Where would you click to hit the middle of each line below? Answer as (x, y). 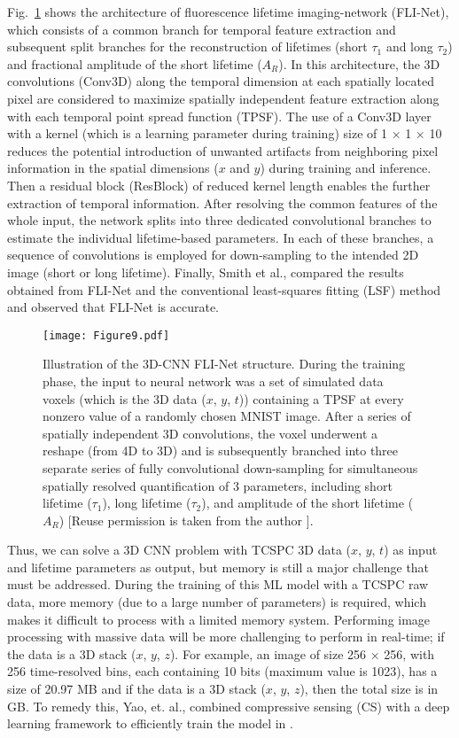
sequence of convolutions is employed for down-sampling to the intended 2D (213, 255)
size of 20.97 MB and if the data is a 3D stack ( (136, 689)
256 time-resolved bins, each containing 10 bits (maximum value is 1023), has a (222, 671)
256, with (409, 653)
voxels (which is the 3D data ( (124, 398)
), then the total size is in (369, 689)
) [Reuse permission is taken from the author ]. (186, 520)
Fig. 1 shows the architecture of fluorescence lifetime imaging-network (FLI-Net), (228, 12)
